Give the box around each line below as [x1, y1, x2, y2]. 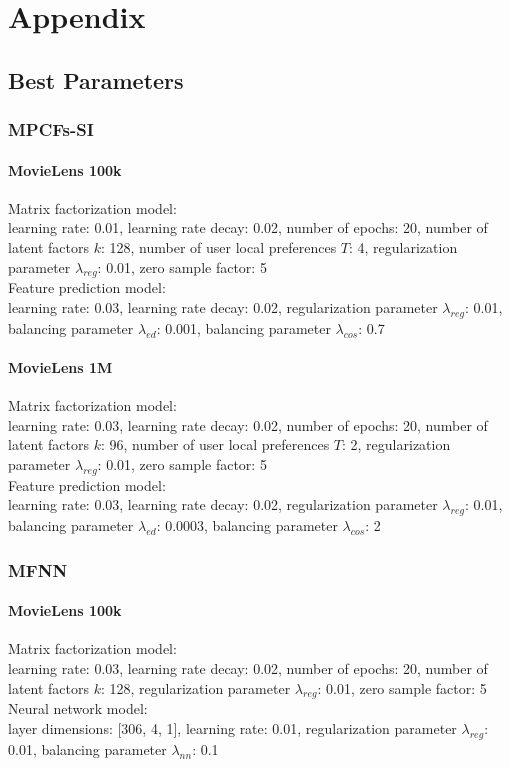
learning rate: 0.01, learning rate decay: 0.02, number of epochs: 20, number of [8, 217, 488, 238]
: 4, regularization [349, 236, 458, 257]
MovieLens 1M [8, 356, 113, 377]
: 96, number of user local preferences [100, 434, 330, 455]
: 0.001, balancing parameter [156, 317, 331, 338]
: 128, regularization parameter [100, 677, 291, 698]
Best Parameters [8, 64, 184, 95]
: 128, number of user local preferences [100, 236, 337, 257]
